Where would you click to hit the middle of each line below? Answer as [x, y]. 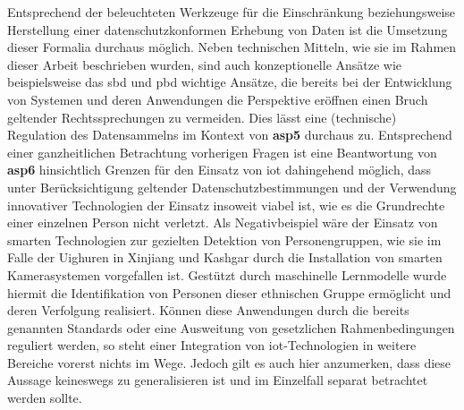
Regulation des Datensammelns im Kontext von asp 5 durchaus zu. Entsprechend [230, 135]
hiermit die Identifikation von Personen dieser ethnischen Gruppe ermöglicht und [229, 292]
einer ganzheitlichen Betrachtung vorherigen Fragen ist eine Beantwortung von [222, 152]
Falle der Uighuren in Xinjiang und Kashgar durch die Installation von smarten [225, 257]
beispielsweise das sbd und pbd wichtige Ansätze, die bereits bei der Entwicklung [230, 82]
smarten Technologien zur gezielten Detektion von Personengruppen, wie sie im [224, 239]
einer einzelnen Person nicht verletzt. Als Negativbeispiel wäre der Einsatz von [223, 222]
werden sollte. [45, 398]
